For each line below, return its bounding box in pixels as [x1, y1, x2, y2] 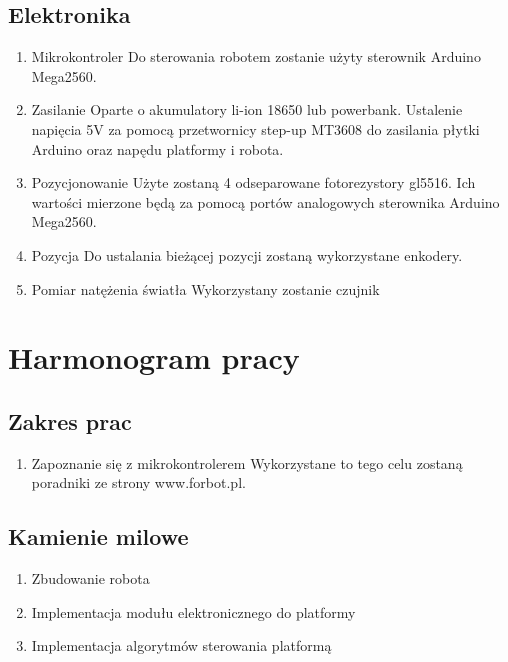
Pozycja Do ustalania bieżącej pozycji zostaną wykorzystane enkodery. [31, 244, 463, 265]
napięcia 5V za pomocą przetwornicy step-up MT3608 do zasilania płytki [31, 118, 480, 139]
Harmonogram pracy [8, 337, 300, 378]
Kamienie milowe [8, 521, 189, 552]
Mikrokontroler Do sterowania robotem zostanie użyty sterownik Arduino [31, 46, 481, 67]
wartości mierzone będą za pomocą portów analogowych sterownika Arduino [31, 191, 500, 212]
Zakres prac [8, 405, 132, 436]
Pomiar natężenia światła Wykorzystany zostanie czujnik [31, 278, 380, 299]
